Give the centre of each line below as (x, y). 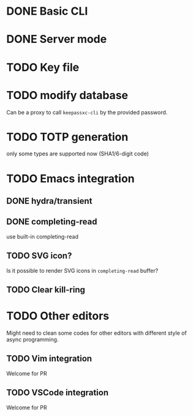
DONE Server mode (57, 39)
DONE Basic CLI (47, 11)
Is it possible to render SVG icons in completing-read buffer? (82, 270)
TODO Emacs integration (70, 178)
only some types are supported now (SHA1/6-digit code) (78, 154)
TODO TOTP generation (67, 137)
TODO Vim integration (49, 359)
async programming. (32, 339)
